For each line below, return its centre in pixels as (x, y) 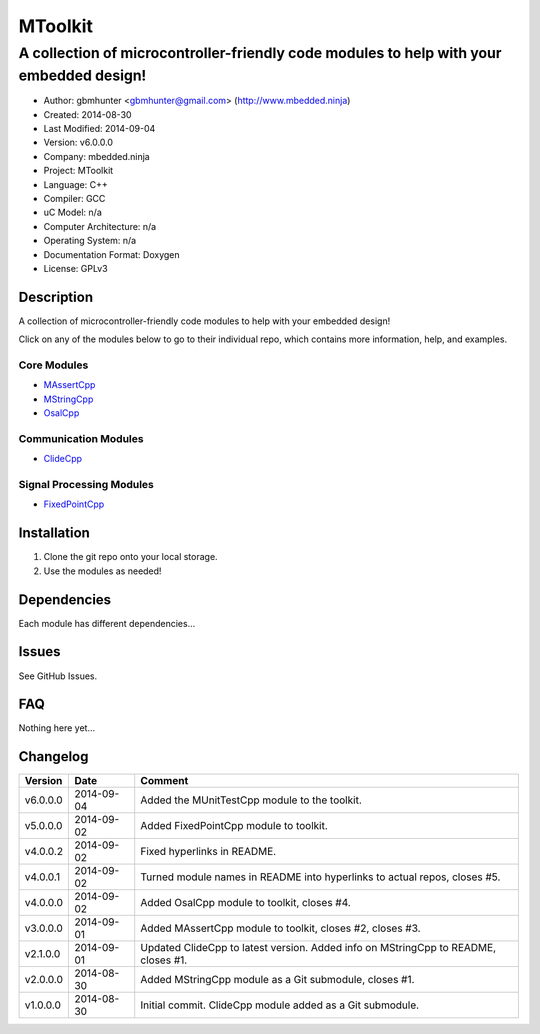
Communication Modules (81, 438)
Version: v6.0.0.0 (78, 142)
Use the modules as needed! (102, 571)
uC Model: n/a (72, 212)
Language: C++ (76, 184)
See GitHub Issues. (58, 676)
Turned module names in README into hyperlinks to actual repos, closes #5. (320, 877)
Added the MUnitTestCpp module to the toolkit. (251, 800)
